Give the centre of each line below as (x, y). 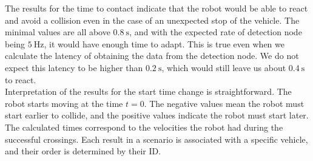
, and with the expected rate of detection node (216, 32)
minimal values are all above (58, 32)
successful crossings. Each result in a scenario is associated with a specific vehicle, (156, 139)
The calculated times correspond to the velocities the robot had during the (144, 127)
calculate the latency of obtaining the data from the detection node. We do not (152, 56)
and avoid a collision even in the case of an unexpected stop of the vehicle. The (152, 20)
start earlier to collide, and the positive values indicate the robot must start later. (157, 115)
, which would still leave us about (224, 67)
